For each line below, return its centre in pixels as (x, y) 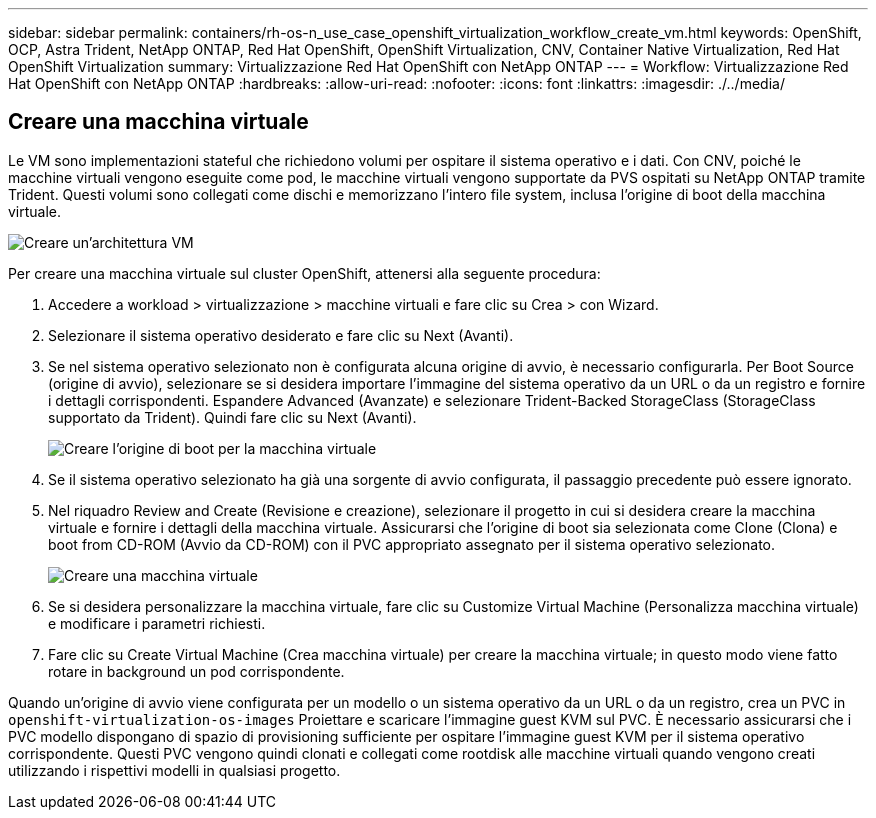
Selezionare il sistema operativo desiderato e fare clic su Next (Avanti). (281, 335)
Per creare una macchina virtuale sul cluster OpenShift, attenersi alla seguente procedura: (304, 273)
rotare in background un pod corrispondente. (196, 671)
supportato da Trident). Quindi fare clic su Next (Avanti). (232, 417)
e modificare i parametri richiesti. (157, 623)
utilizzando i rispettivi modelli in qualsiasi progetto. (174, 770)
